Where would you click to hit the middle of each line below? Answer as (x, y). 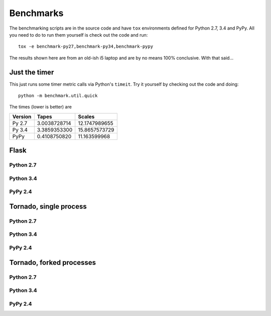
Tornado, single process (48, 206)
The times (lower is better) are (41, 107)
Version (22, 116)
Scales (86, 116)
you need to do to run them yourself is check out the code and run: (79, 35)
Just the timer (32, 72)
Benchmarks (36, 13)
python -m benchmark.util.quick (58, 96)
